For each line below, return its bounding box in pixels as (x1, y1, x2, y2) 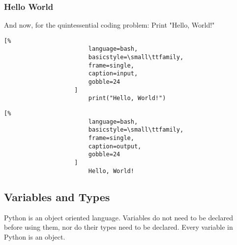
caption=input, (88, 70, 138, 77)
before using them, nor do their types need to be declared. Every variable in (4, 222, 233, 232)
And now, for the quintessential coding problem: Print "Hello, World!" (4, 20, 215, 30)
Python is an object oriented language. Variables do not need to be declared (4, 212, 233, 222)
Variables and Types (4, 189, 110, 204)
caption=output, (88, 142, 142, 150)
